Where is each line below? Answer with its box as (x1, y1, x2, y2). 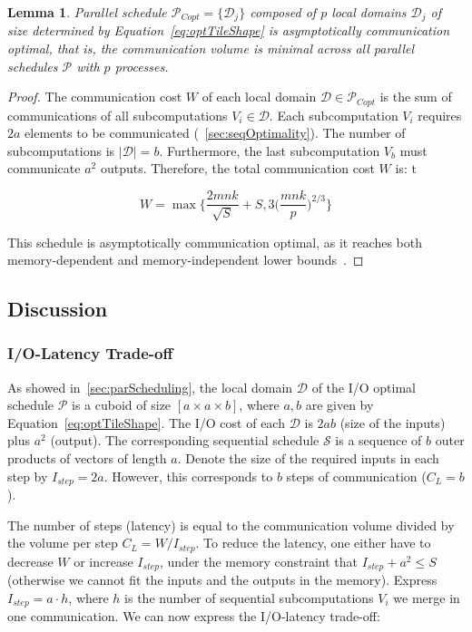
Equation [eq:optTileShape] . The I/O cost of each (7, 413, 285, 432)
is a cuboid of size (72, 395, 172, 414)
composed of (250, 3, 317, 21)
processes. (114, 56, 169, 75)
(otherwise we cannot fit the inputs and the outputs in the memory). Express (7, 570, 438, 589)
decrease (7, 551, 54, 570)
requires (418, 105, 462, 124)
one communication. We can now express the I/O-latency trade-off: (7, 607, 380, 626)
